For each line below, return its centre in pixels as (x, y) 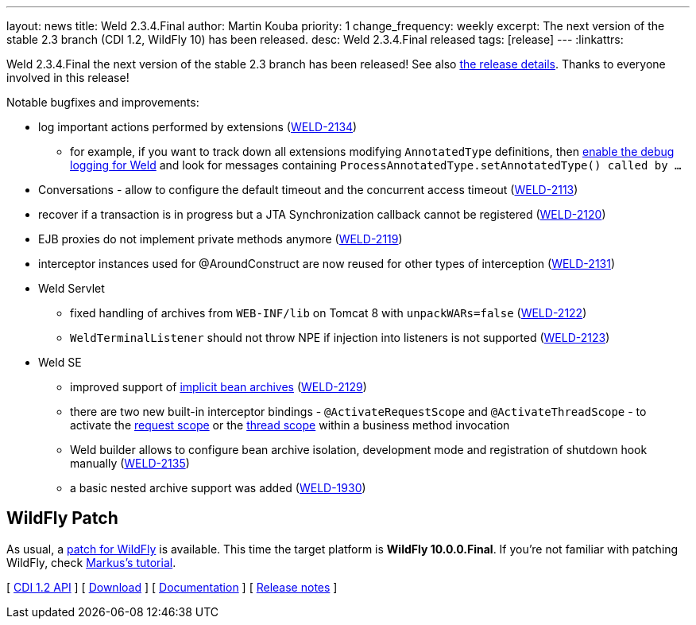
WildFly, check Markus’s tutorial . (91, 562)
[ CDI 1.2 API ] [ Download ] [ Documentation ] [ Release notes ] (172, 587)
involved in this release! (68, 78)
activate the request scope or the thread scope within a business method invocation (290, 425)
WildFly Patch (62, 518)
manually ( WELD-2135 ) (130, 463)
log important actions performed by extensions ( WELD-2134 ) (198, 127)
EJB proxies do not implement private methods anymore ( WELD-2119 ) (220, 239)
